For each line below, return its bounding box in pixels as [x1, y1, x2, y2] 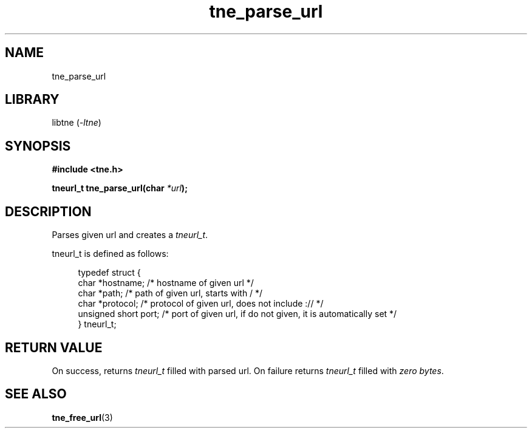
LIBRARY [5, 92, 60, 107]
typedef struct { [78, 267, 141, 278]
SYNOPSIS [5, 138, 71, 154]
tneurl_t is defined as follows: [52, 248, 169, 259]
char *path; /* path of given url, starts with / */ [78, 288, 263, 299]
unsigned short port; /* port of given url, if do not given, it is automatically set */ [78, 309, 397, 319]
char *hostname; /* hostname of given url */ [78, 278, 254, 288]
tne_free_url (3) [52, 412, 113, 423]
